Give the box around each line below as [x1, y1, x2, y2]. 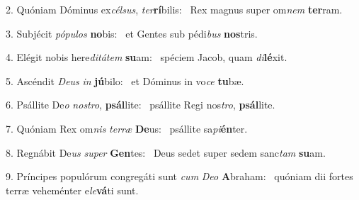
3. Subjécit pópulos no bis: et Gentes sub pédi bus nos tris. [6, 26, 258, 40]
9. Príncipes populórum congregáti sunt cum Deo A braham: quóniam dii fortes [6, 169, 353, 184]
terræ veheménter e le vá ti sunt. [6, 182, 139, 197]
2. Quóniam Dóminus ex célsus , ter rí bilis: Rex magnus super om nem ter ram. [6, 2, 343, 16]
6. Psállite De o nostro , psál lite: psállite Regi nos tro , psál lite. [6, 97, 275, 112]
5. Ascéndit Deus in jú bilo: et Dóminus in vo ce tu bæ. [6, 73, 244, 88]
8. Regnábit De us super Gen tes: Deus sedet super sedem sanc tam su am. [6, 145, 326, 160]
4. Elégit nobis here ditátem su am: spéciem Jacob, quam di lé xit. [6, 50, 287, 65]
